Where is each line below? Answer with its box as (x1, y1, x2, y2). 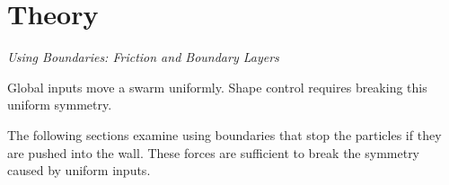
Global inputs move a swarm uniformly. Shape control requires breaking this (7, 77, 427, 96)
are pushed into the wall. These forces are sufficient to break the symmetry (7, 143, 420, 162)
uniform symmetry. (7, 95, 112, 114)
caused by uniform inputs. (7, 161, 151, 180)
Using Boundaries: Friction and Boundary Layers (7, 48, 279, 66)
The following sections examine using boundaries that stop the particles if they (7, 125, 442, 144)
